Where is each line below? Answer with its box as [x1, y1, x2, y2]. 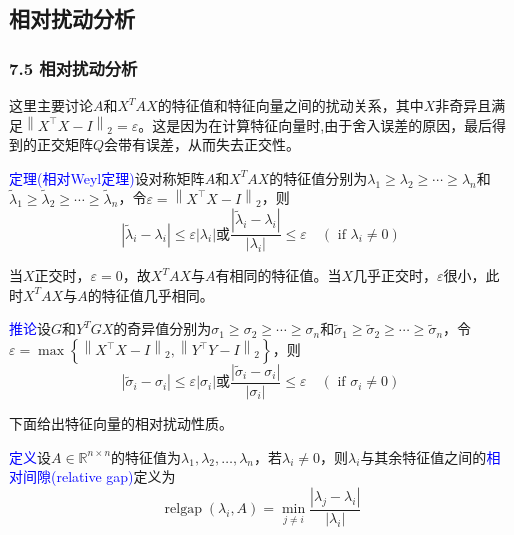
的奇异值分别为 [113, 318, 212, 339]
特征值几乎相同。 [101, 284, 214, 305]
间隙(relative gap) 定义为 [22, 466, 176, 487]
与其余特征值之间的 [360, 446, 487, 467]
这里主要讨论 [9, 95, 93, 115]
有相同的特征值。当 [215, 265, 342, 286]
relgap [164, 502, 202, 517]
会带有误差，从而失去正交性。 [104, 134, 301, 155]
